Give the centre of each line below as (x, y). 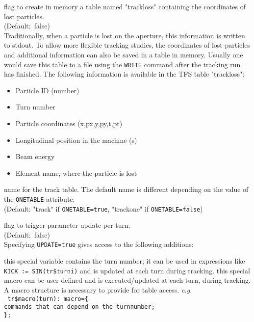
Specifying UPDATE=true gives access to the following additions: (99, 244)
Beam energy (35, 156)
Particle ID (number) (47, 90)
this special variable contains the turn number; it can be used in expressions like (125, 261)
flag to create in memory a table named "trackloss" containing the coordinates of (125, 6)
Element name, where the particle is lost (76, 173)
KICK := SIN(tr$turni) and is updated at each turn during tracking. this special (127, 270)
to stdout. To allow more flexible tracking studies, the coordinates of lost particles (127, 45)
